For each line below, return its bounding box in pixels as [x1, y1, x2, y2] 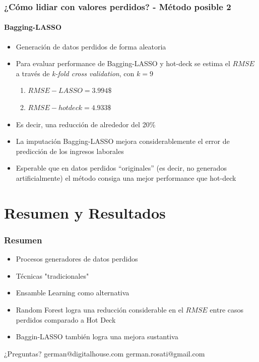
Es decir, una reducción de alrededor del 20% [16, 119, 156, 129]
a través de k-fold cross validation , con [16, 68, 135, 78]
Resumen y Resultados [4, 202, 166, 223]
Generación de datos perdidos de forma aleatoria [16, 41, 166, 51]
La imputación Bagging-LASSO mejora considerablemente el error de [16, 136, 230, 146]
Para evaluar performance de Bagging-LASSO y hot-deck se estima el [16, 58, 230, 69]
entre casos [210, 304, 244, 315]
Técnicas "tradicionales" [16, 270, 89, 281]
